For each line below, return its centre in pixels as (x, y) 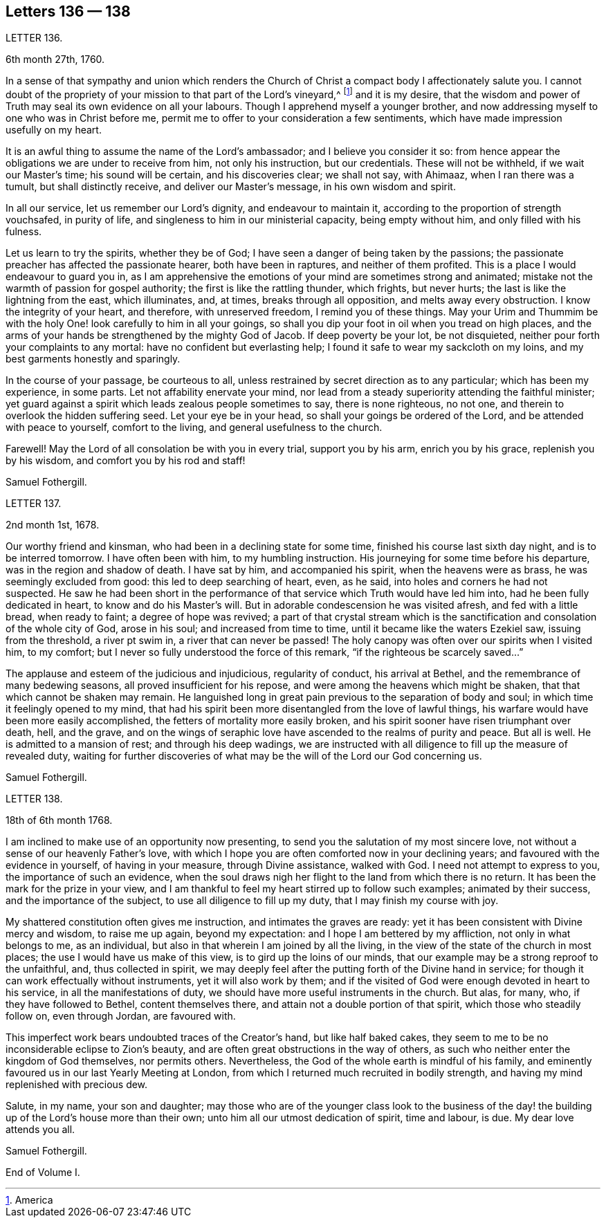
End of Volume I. (43, 1173)
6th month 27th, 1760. (55, 59)
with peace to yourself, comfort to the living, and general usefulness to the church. (194, 427)
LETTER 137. (34, 504)
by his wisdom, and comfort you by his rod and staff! (126, 461)
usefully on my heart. (54, 130)
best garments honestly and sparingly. (93, 359)
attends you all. (40, 1130)
